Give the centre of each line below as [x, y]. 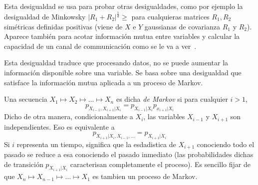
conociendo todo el [226, 144]
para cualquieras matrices [170, 16]
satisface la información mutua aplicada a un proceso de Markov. [104, 82]
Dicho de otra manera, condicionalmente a [69, 116]
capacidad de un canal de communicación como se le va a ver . [100, 46]
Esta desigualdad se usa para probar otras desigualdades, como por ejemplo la [124, 6]
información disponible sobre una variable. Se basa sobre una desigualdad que [123, 72]
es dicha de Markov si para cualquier [172, 99]
